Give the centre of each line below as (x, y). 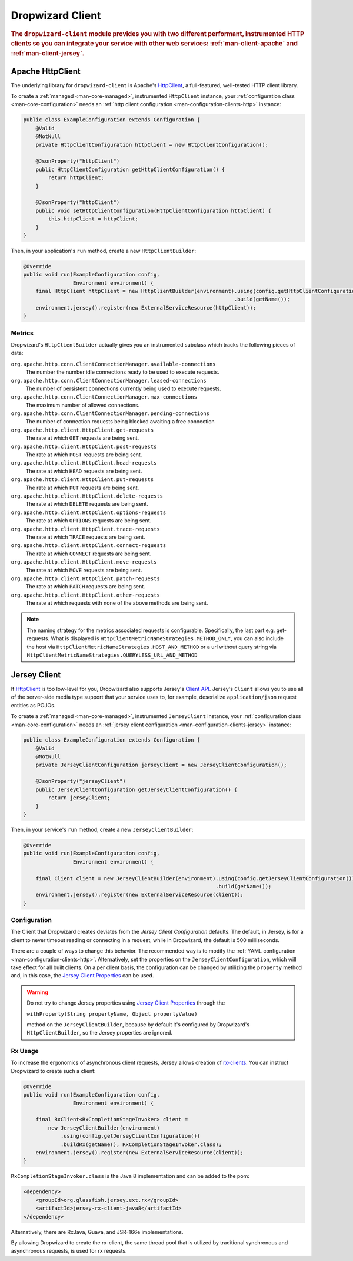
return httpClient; (76, 178)
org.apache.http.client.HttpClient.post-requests (84, 446)
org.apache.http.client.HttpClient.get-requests (82, 430)
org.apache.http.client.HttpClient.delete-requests (87, 496)
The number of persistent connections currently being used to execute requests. (124, 388)
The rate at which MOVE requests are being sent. (84, 570)
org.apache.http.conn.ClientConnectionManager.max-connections (104, 397)
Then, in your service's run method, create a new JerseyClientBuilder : (102, 829)
